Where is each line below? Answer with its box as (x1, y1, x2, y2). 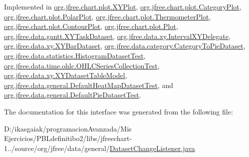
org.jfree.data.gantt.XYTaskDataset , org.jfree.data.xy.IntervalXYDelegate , (4, 30, 231, 41)
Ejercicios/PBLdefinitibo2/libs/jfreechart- (4, 133, 132, 143)
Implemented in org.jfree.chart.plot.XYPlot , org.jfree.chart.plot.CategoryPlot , (4, 1, 242, 11)
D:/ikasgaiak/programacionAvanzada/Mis (4, 123, 132, 133)
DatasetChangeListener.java (109, 142, 195, 153)
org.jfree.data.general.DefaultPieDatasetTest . (4, 89, 141, 100)
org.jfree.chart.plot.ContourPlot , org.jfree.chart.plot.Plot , (4, 21, 178, 31)
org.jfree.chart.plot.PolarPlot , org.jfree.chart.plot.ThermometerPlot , (4, 11, 211, 21)
